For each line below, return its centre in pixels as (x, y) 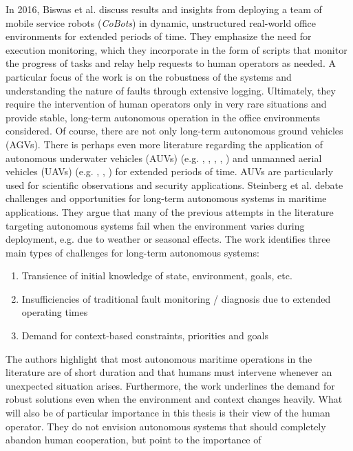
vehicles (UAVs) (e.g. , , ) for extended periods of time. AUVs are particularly (170, 171)
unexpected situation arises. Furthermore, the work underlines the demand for (170, 385)
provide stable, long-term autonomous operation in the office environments (163, 117)
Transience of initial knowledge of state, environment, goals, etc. (157, 275)
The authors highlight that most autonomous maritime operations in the (159, 358)
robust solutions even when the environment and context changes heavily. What (174, 399)
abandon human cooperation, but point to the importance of (133, 440)
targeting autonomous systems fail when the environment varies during (155, 225)
